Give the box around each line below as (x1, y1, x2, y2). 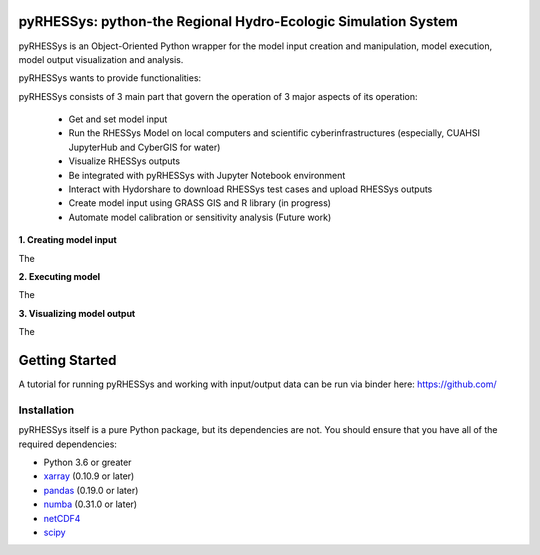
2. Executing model (18, 270, 101, 282)
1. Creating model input (18, 234, 117, 246)
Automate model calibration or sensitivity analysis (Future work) (68, 211, 332, 223)
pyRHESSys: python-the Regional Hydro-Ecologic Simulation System (18, 13, 459, 30)
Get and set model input (68, 113, 168, 125)
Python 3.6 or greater (43, 456, 132, 468)
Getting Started (18, 351, 117, 369)
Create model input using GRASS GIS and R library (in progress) (68, 197, 332, 209)
